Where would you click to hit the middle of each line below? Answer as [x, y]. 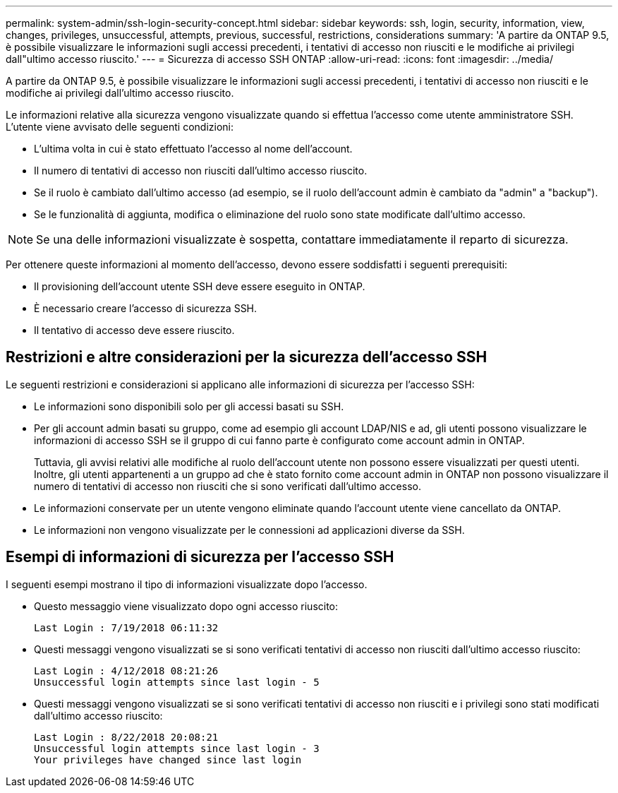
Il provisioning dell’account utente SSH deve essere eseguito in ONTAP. [200, 286]
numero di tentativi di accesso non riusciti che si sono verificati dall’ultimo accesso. [228, 486]
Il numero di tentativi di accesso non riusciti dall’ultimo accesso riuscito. [201, 171]
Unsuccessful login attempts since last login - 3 [177, 748]
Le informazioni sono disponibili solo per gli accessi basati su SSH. [189, 406]
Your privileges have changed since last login [168, 759]
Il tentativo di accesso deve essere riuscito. [134, 330]
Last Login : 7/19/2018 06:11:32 [126, 627]
